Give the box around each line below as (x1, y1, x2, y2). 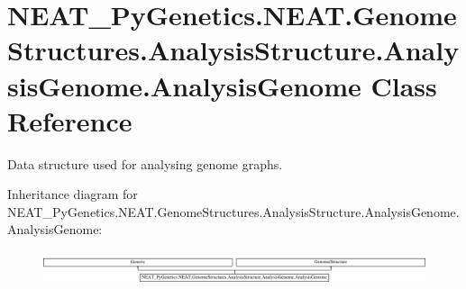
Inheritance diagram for (7, 185, 138, 203)
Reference (7, 102, 132, 139)
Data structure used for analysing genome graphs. (7, 154, 283, 173)
